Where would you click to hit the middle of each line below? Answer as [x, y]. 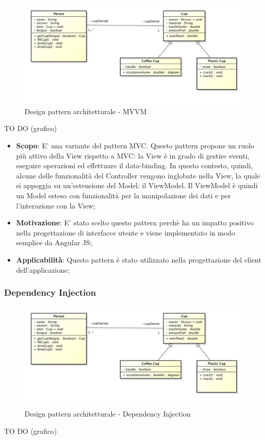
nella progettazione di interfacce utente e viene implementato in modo [126, 232]
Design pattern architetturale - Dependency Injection [108, 414]
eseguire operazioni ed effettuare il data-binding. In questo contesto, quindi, [134, 165]
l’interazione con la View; [56, 205]
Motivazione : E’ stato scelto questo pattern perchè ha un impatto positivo [135, 223]
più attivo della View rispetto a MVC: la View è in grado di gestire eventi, [133, 155]
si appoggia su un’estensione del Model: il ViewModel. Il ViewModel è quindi [137, 185]
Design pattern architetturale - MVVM [86, 111]
